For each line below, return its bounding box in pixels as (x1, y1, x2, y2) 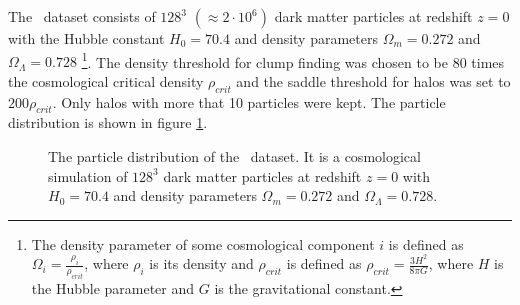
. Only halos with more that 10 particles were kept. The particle (52, 91, 446, 112)
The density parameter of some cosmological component (31, 233, 375, 254)
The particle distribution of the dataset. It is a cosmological (48, 146, 421, 167)
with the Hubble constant (8, 28, 165, 48)
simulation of (48, 165, 128, 186)
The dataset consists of (8, 6, 156, 26)
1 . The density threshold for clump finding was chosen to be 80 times (81, 48, 505, 72)
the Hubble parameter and (31, 278, 195, 299)
